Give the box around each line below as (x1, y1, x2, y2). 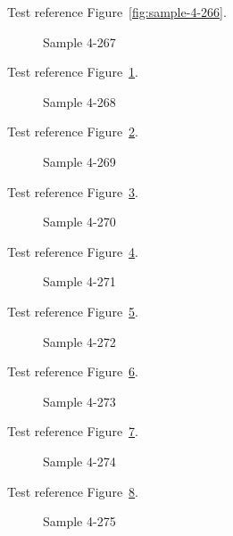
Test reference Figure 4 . (7, 242, 138, 260)
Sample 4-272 (43, 332, 116, 350)
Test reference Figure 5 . (7, 301, 138, 320)
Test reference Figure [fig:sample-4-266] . (7, 3, 227, 21)
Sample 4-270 (43, 212, 116, 231)
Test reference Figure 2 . (7, 122, 138, 141)
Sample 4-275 (43, 512, 116, 531)
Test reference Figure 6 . (7, 362, 138, 381)
